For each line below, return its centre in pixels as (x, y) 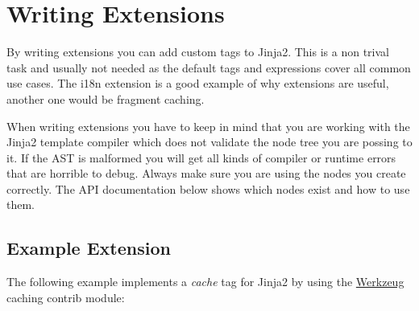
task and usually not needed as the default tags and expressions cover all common (209, 67)
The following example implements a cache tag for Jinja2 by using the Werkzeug (205, 282)
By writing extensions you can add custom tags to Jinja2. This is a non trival (198, 52)
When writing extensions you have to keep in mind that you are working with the (208, 126)
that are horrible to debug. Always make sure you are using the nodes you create (206, 173)
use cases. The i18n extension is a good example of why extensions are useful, (198, 83)
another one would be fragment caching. (106, 98)
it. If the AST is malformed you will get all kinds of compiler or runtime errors (201, 157)
